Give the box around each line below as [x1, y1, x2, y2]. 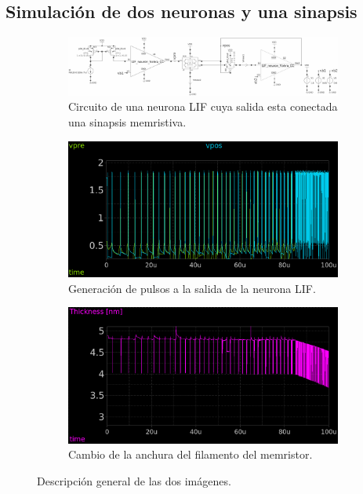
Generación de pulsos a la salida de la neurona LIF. [68, 280, 316, 296]
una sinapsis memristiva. [68, 113, 187, 130]
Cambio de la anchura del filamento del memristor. [68, 446, 313, 463]
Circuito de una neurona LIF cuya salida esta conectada [68, 98, 338, 115]
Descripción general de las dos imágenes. [37, 472, 231, 489]
